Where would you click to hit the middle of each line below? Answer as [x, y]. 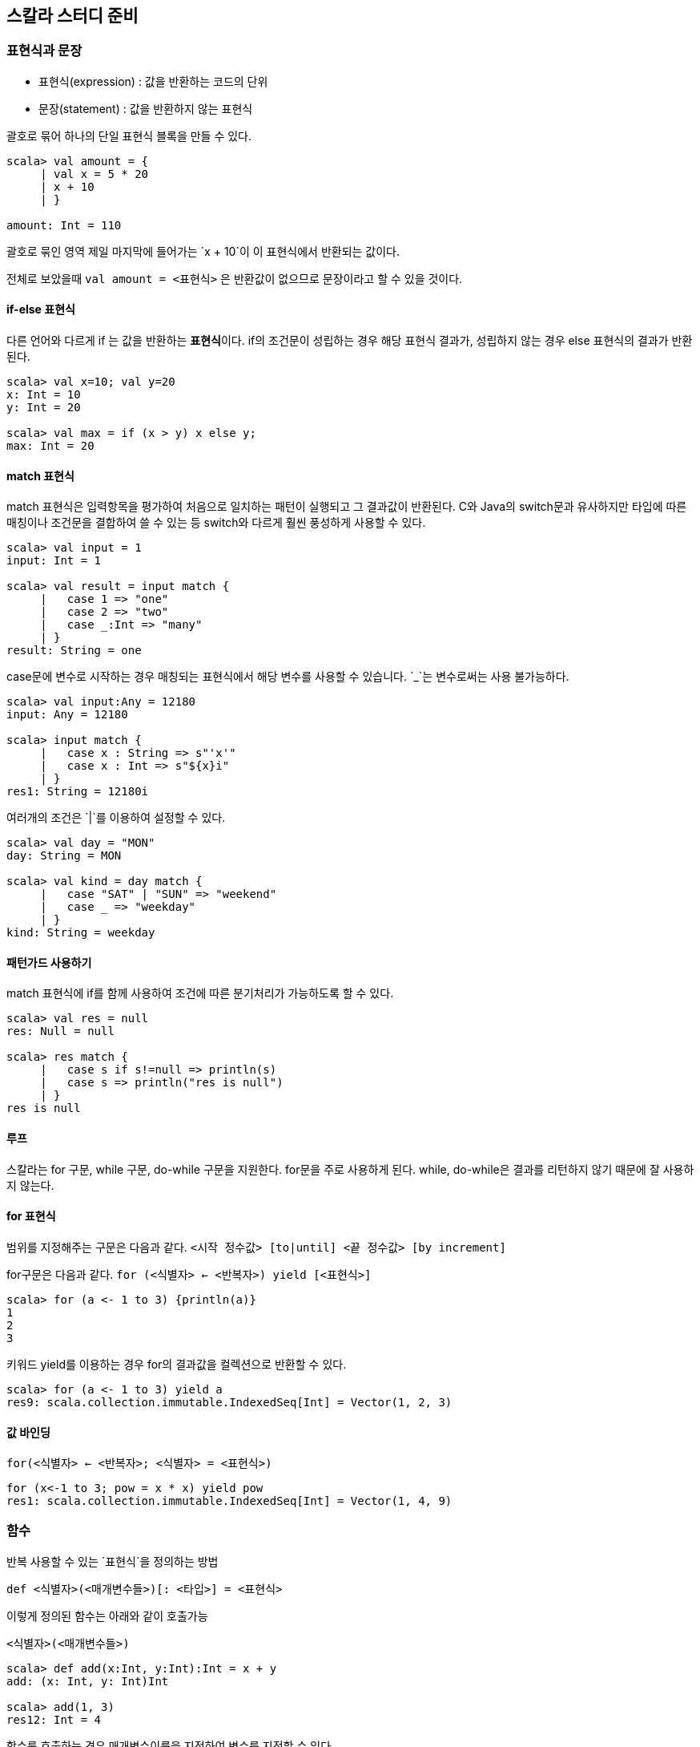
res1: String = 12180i [78, 792]
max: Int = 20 [50, 446]
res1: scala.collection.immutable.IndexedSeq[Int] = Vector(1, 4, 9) [229, 1501]
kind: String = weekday [81, 933]
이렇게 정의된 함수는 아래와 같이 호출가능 [107, 1616]
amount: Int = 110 [64, 225]
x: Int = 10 [44, 395]
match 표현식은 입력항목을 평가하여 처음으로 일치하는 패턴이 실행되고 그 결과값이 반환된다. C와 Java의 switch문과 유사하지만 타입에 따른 [347, 507]
